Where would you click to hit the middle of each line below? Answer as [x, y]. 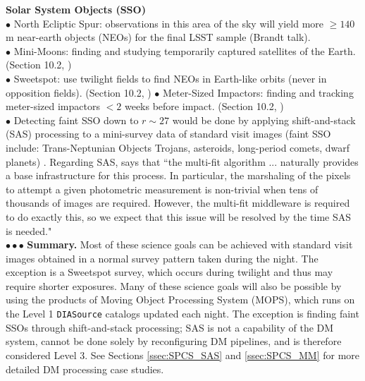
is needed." [29, 230]
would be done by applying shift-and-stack [264, 120]
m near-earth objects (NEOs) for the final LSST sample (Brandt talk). [158, 37]
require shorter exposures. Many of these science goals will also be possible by [174, 285]
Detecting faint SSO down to [76, 120]
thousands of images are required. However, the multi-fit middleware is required [178, 203]
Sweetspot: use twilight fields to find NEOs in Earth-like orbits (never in [170, 78]
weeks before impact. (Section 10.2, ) [204, 106]
